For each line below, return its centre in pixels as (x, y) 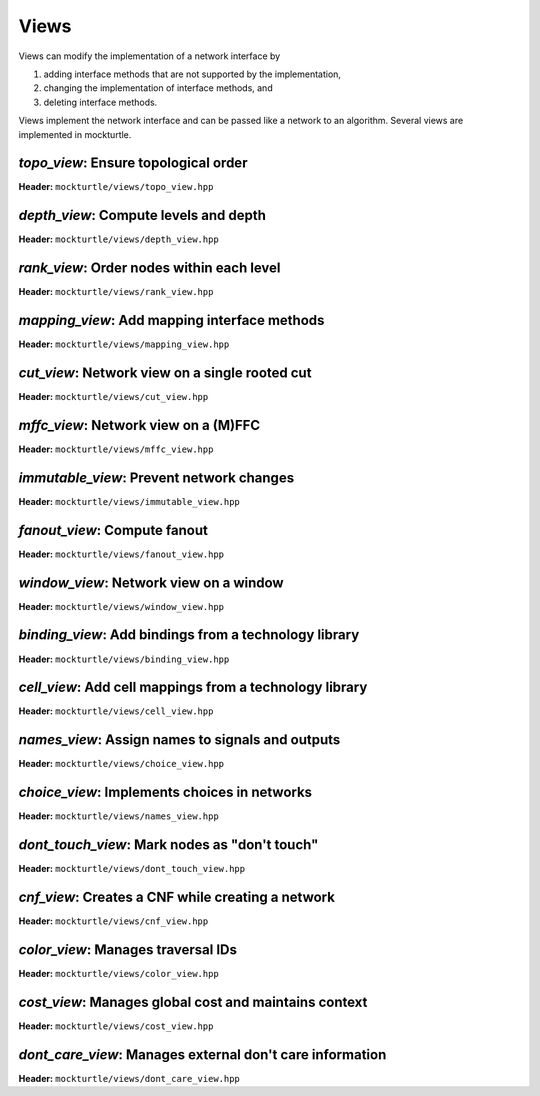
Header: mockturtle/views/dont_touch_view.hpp (131, 869)
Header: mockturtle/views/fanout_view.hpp (121, 554)
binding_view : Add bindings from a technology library (189, 635)
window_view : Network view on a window (151, 582)
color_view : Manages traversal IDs (127, 949)
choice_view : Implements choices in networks (165, 792)
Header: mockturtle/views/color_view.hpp (118, 973)
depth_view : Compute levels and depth (142, 215)
